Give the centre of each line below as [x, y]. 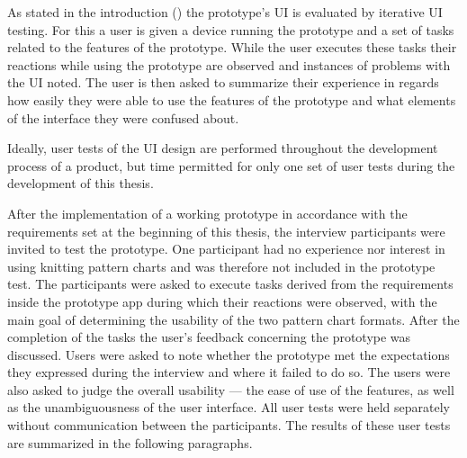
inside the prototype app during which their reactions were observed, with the [222, 301]
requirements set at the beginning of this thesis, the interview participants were [226, 231]
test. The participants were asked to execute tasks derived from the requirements [230, 284]
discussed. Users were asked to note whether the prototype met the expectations [229, 354]
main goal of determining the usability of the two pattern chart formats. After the [233, 319]
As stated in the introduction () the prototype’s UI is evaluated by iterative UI [225, 12]
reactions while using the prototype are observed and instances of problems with [229, 64]
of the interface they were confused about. [123, 117]
